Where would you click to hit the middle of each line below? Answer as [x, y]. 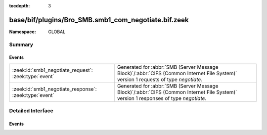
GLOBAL [57, 32]
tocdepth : [20, 6]
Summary [21, 45]
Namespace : [23, 32]
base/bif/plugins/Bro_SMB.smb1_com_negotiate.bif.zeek [99, 20]
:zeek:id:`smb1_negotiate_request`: [53, 70]
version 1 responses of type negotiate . [162, 98]
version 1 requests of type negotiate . [160, 79]
